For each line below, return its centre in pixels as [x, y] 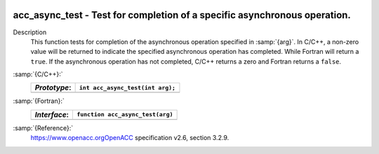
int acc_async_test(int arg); [127, 87]
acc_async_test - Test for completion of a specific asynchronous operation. [182, 15]
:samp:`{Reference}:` [43, 128]
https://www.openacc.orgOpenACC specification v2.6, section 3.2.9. [130, 138]
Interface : [52, 114]
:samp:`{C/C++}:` [38, 74]
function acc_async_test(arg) [125, 114]
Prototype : [53, 87]
